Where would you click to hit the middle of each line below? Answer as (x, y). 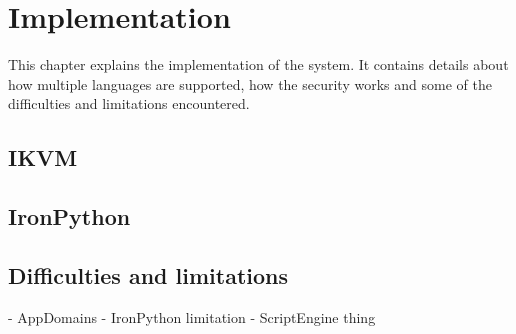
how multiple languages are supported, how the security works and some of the (250, 83)
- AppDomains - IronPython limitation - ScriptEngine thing (192, 316)
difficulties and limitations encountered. (129, 103)
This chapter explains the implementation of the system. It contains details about (258, 64)
